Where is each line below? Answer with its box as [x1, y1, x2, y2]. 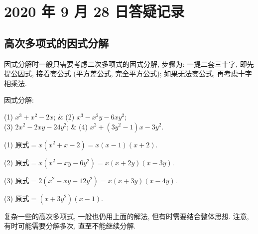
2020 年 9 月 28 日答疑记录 [4, 1, 185, 21]
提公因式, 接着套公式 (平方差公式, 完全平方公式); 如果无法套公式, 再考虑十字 [4, 68, 252, 79]
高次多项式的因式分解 [4, 35, 109, 50]
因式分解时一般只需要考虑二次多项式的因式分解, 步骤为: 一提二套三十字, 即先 [4, 58, 254, 69]
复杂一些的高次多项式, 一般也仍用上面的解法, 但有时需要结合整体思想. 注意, [4, 211, 249, 221]
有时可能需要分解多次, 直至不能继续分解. [4, 221, 136, 231]
